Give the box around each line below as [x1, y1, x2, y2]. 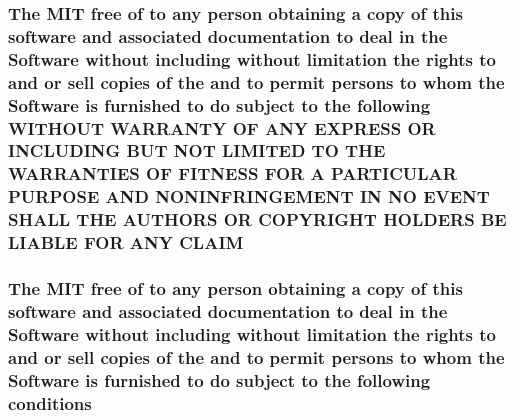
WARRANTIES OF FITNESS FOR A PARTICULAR [8, 161, 457, 186]
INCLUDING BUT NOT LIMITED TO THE [8, 138, 386, 163]
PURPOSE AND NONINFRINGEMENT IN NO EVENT [8, 184, 490, 209]
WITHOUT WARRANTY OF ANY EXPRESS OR [8, 115, 436, 140]
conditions [8, 390, 92, 415]
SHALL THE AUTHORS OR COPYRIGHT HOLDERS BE [8, 207, 507, 232]
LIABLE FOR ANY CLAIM [8, 230, 244, 255]
